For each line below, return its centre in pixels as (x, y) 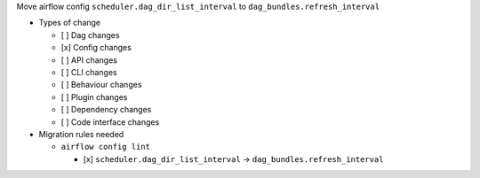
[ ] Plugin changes (94, 97)
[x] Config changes (96, 48)
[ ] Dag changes (90, 35)
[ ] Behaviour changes (101, 85)
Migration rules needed (81, 134)
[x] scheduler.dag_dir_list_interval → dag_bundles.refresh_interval (233, 159)
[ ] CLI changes (89, 72)
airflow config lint (106, 147)
